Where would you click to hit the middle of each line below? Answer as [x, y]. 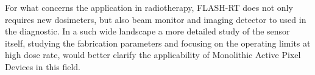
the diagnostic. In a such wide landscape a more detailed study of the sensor [147, 31]
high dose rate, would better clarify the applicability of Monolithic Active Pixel [153, 55]
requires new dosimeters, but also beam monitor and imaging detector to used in [156, 19]
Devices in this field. [43, 66]
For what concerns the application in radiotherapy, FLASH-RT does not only [149, 7]
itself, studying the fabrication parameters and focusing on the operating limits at [158, 43]
